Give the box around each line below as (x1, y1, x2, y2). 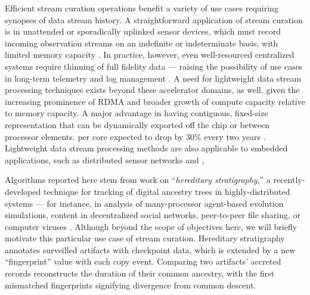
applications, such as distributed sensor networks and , (5, 153, 204, 166)
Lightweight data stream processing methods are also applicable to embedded (5, 142, 288, 154)
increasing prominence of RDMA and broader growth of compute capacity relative (5, 95, 305, 107)
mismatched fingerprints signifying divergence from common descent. (5, 278, 256, 291)
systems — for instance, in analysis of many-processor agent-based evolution (5, 197, 284, 209)
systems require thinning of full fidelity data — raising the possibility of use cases (5, 60, 303, 72)
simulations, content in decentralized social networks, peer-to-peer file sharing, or (5, 209, 301, 221)
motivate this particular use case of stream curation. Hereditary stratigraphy (5, 232, 285, 244)
